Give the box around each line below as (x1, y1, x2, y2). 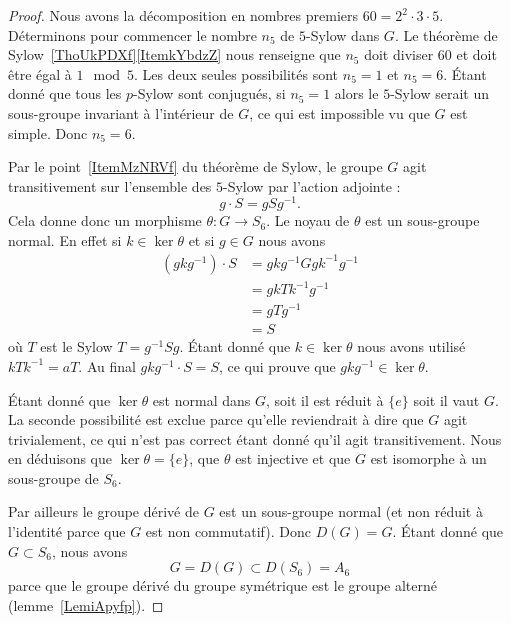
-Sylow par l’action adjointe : (223, 175, 401, 196)
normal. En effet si (8, 230, 122, 251)
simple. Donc (8, 122, 88, 143)
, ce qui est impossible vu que (249, 102, 430, 123)
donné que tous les (8, 83, 122, 104)
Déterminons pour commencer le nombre (8, 24, 257, 45)
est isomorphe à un (370, 448, 487, 469)
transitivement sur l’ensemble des (8, 175, 212, 196)
